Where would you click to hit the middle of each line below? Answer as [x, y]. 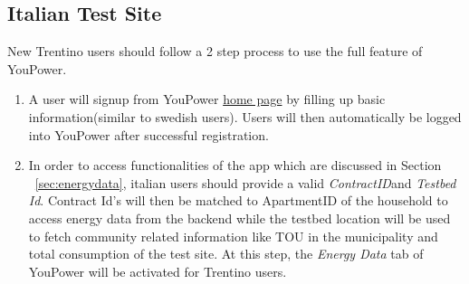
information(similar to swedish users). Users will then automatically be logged [245, 116]
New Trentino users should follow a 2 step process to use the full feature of [215, 51]
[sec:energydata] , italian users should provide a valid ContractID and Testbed [245, 182]
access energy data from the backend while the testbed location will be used [239, 218]
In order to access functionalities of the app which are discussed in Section [235, 165]
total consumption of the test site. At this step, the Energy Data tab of [226, 254]
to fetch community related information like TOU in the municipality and [233, 236]
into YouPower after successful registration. [148, 134]
